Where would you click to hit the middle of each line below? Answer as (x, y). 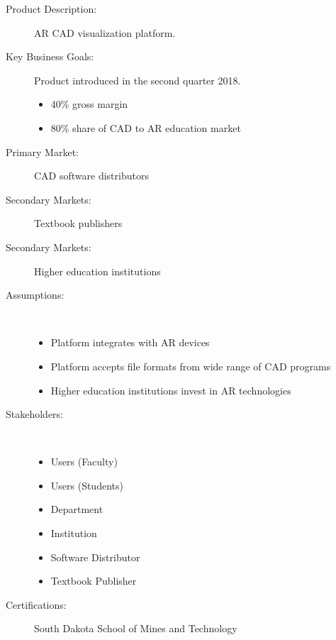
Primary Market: (42, 151)
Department (77, 509)
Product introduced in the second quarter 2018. (138, 80)
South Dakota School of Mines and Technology (136, 628)
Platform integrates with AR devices (130, 342)
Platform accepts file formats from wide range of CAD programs (191, 366)
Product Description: (51, 9)
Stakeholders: (35, 414)
